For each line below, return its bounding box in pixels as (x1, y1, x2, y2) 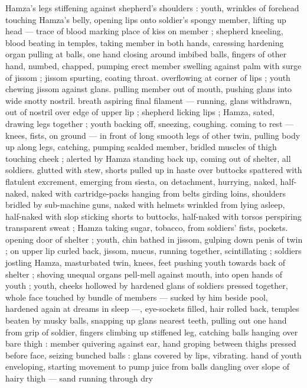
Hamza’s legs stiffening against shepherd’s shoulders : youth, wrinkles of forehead (5, 2, 299, 14)
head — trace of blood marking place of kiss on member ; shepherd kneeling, (5, 25, 283, 37)
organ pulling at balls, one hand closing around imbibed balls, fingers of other (5, 48, 287, 60)
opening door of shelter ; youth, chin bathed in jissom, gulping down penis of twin (5, 233, 303, 245)
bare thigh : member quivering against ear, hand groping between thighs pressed (5, 337, 296, 350)
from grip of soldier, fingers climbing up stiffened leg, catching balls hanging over (5, 325, 298, 338)
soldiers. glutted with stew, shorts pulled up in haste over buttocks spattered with (5, 164, 302, 176)
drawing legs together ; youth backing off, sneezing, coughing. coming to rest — (5, 117, 293, 129)
